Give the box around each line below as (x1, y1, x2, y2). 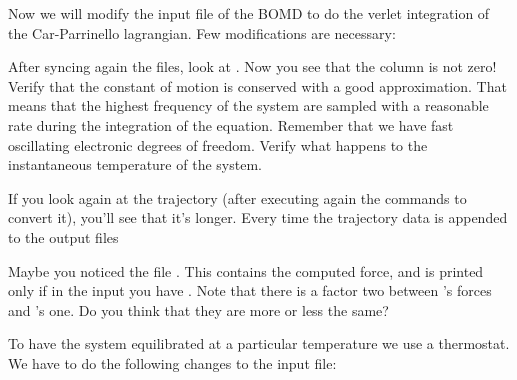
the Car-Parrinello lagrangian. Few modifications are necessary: (8, 22, 396, 43)
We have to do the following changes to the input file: (8, 352, 337, 373)
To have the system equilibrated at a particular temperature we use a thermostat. (8, 333, 510, 354)
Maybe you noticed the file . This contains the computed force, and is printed (8, 260, 484, 281)
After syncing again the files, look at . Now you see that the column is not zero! (8, 56, 497, 77)
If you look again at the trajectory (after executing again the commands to (8, 187, 467, 208)
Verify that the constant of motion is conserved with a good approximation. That (8, 75, 507, 96)
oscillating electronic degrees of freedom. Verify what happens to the (8, 134, 428, 155)
